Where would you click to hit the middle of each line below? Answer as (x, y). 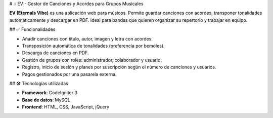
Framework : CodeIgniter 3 (50, 93)
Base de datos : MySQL (46, 100)
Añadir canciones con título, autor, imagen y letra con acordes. (87, 38)
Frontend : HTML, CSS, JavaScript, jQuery (66, 107)
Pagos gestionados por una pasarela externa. (69, 74)
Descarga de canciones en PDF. (55, 53)
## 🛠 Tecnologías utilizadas (39, 83)
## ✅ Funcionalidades (32, 29)
